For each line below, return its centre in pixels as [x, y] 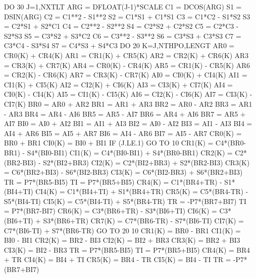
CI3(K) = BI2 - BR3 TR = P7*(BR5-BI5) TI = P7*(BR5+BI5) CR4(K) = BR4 [127, 249]
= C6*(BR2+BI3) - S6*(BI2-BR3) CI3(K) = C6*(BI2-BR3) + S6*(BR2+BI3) [123, 172]
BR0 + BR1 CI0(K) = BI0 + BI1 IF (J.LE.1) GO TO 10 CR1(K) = [109, 143]
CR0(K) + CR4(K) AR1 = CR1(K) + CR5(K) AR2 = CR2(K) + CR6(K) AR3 [126, 55]
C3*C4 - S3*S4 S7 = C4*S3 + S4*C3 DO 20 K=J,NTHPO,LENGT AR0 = [119, 45]
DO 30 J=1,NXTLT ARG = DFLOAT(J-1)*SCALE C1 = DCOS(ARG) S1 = [123, 6]
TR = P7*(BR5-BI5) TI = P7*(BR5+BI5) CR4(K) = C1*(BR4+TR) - [113, 181]
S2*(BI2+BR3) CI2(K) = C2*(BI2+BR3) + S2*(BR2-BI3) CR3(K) [146, 162]
